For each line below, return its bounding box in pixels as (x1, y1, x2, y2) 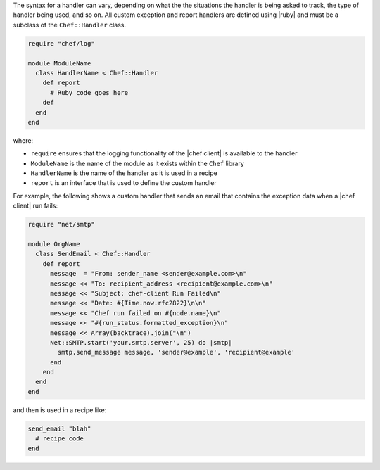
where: (13, 136, 34, 144)
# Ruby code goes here (50, 89, 129, 96)
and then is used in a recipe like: (13, 405, 107, 414)
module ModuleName (27, 59, 91, 67)
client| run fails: (13, 201, 58, 210)
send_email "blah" (27, 424, 91, 433)
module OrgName (27, 240, 80, 248)
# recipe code (35, 435, 84, 443)
